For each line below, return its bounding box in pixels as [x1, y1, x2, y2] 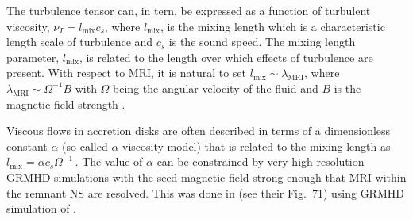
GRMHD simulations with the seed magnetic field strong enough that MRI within [6, 168, 407, 185]
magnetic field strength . [6, 95, 125, 112]
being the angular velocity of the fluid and [113, 79, 318, 96]
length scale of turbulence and [6, 33, 153, 50]
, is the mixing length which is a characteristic [160, 17, 385, 34]
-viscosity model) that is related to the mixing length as [118, 137, 391, 154]
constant [6, 137, 48, 154]
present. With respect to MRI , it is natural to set [6, 64, 247, 81]
